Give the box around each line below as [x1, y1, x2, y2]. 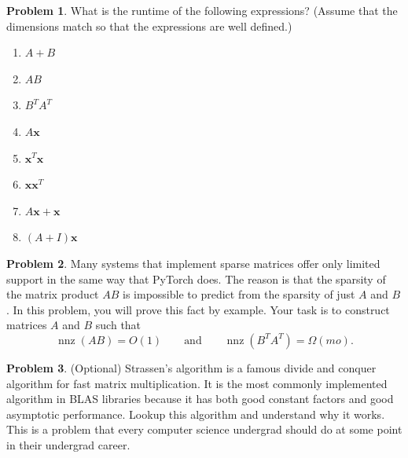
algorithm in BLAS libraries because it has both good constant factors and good [6, 390, 394, 407]
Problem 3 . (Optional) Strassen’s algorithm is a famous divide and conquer [6, 359, 377, 376]
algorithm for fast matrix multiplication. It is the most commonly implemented [6, 375, 388, 391]
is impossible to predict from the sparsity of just [123, 286, 355, 302]
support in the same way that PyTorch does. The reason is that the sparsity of [6, 270, 386, 287]
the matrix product [6, 286, 99, 302]
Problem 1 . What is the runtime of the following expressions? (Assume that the [6, 2, 398, 18]
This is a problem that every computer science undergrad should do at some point [6, 421, 402, 438]
